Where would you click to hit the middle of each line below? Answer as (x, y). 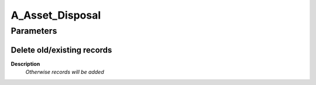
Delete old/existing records (61, 50)
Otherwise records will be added (65, 72)
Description (25, 63)
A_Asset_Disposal (56, 15)
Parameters (34, 31)
